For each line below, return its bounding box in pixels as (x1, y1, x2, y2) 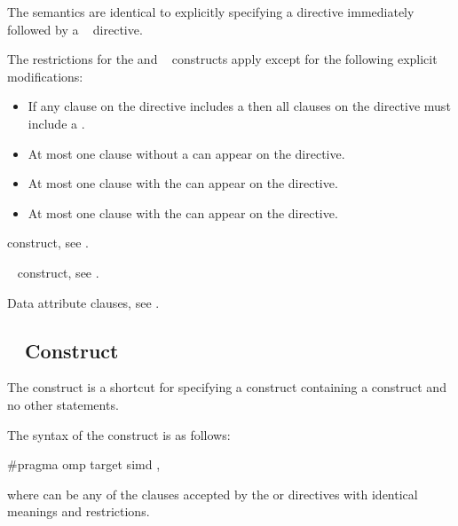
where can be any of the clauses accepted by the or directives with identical (7, 484, 418, 503)
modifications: (7, 67, 83, 85)
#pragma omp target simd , (7, 455, 161, 474)
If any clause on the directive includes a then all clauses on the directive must (28, 97, 451, 115)
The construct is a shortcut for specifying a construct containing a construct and (7, 378, 446, 396)
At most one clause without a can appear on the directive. (28, 144, 345, 162)
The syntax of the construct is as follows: (7, 425, 231, 444)
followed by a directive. (7, 20, 143, 38)
